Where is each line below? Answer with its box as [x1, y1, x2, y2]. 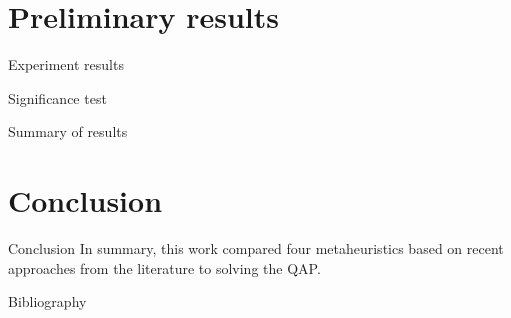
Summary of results [8, 121, 128, 142]
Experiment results [8, 54, 124, 75]
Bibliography [8, 291, 87, 312]
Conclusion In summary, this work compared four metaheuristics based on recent [8, 238, 504, 259]
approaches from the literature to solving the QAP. [8, 257, 321, 278]
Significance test [8, 87, 107, 108]
